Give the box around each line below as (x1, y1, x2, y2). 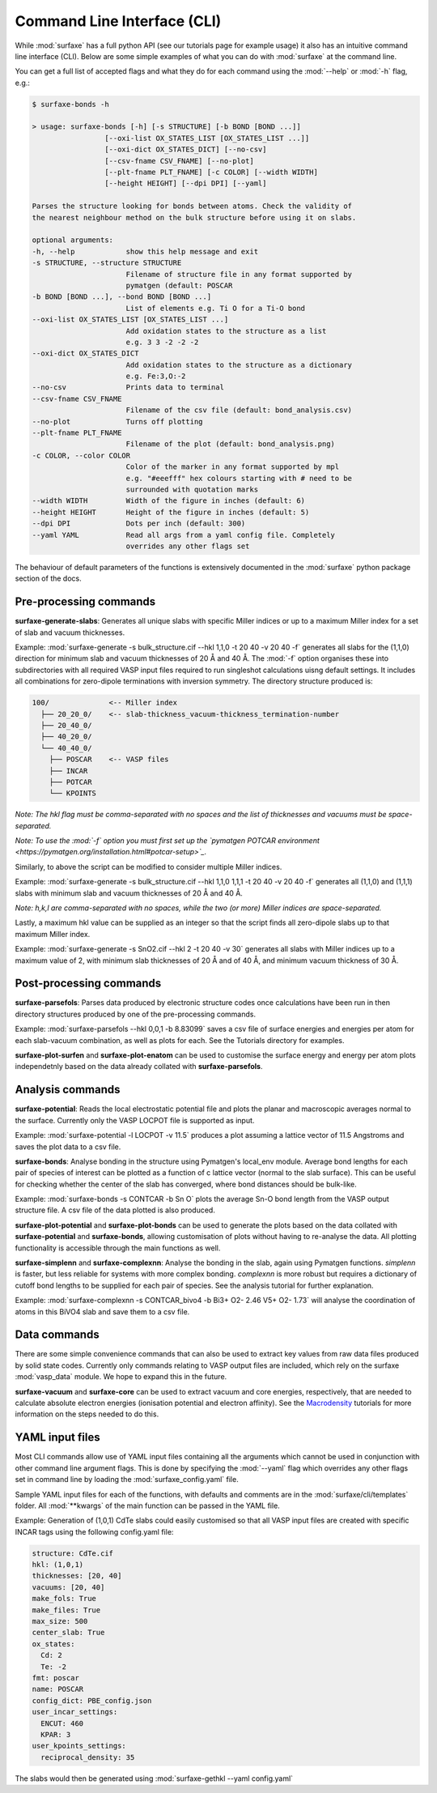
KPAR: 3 (40, 1730, 71, 1739)
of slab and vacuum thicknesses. (15, 628, 125, 637)
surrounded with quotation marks (125, 484, 259, 494)
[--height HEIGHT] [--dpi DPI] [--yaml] (104, 179, 267, 188)
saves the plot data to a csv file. (15, 1142, 121, 1152)
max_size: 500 (32, 1616, 88, 1626)
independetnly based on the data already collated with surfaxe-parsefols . (15, 1062, 263, 1071)
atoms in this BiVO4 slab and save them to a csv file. (15, 1306, 190, 1316)
